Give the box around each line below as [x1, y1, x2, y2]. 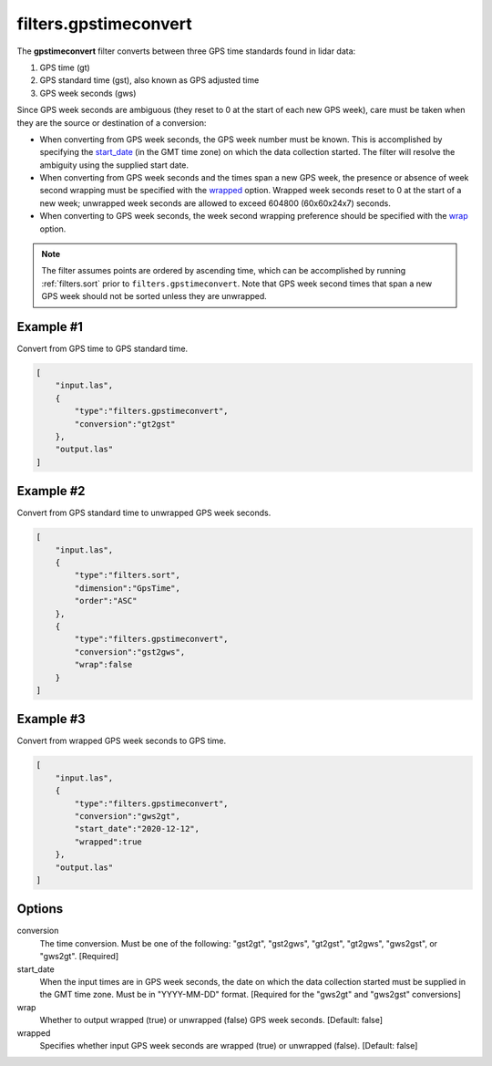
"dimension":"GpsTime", [74, 583, 181, 593]
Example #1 [16, 319, 84, 335]
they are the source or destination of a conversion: [16, 117, 207, 128]
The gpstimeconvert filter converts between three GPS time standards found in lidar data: [16, 46, 356, 57]
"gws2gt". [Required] [39, 951, 118, 962]
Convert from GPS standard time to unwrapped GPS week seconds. [16, 507, 272, 519]
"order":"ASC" [74, 595, 138, 606]
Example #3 [16, 711, 86, 727]
